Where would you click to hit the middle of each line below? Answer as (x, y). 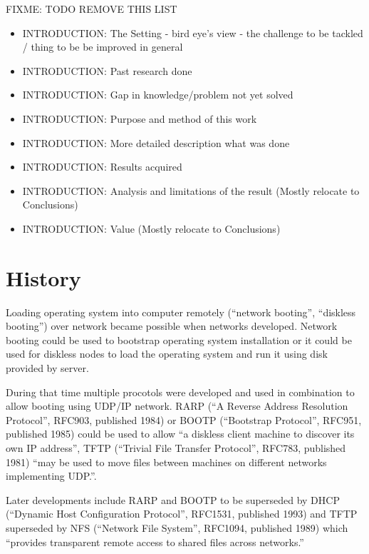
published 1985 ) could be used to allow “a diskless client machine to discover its (180, 434)
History (43, 277)
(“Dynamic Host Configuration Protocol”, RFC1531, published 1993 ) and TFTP (182, 514)
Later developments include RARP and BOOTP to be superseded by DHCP (173, 499)
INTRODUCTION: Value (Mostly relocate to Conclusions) (151, 228)
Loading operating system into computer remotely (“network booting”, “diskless (181, 312)
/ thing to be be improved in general (103, 47)
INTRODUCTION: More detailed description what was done (156, 142)
